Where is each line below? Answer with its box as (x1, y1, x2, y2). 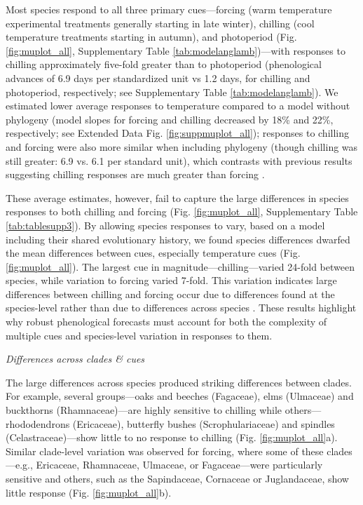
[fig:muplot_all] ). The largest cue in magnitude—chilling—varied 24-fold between (6, 259, 355, 274)
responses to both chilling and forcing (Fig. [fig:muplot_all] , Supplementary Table (6, 204, 358, 219)
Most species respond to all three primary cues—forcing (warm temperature (6, 2, 332, 16)
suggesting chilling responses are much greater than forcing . (6, 167, 265, 182)
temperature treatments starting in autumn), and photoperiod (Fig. (6, 29, 297, 44)
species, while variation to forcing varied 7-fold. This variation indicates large (6, 273, 337, 288)
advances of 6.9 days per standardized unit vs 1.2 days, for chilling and (6, 70, 310, 85)
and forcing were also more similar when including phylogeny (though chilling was (6, 139, 358, 154)
